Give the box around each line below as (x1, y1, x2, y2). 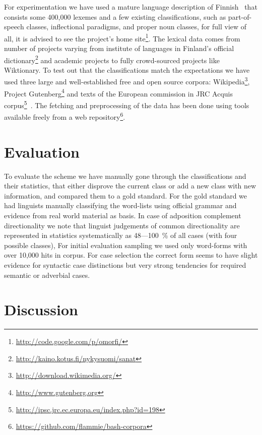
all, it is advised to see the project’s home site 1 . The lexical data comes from (4, 31, 240, 43)
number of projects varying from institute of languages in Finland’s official (4, 43, 234, 54)
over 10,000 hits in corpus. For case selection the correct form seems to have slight (4, 250, 258, 260)
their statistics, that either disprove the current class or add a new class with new (4, 180, 256, 191)
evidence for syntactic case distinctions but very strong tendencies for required (4, 259, 246, 270)
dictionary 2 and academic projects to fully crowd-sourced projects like (4, 53, 220, 65)
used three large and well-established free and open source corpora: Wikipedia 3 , (4, 75, 250, 87)
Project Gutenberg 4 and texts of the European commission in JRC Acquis (4, 86, 233, 99)
